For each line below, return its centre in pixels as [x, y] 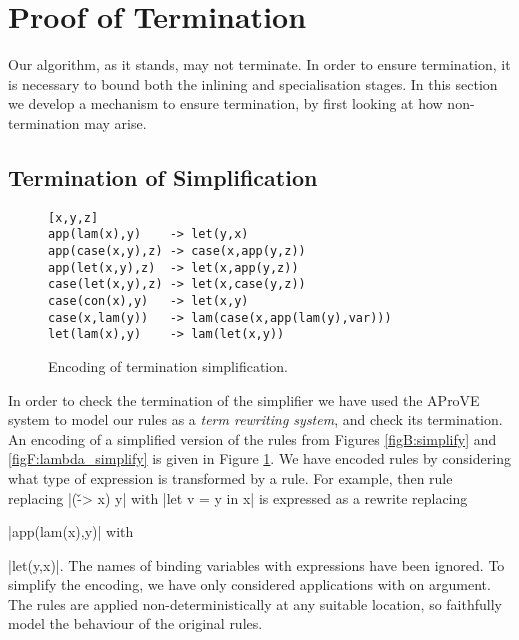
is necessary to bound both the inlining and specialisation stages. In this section [253, 83]
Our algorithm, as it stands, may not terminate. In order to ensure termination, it [259, 64]
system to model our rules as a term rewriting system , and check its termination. [255, 419]
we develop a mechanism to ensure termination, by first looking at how [225, 103]
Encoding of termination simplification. [168, 365]
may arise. [115, 122]
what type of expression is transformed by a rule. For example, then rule [230, 477]
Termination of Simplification [163, 176]
